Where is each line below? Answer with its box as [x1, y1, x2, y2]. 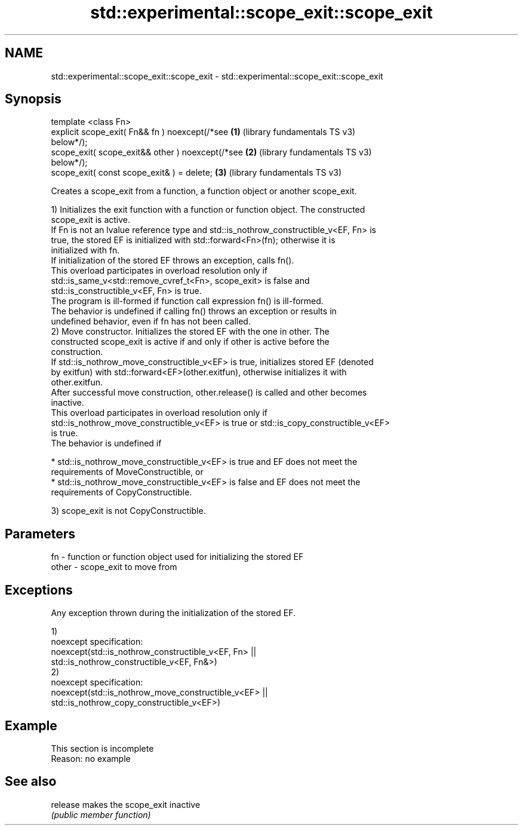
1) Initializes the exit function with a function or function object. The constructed [51, 204, 365, 215]
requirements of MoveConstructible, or [51, 467, 204, 477]
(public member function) [51, 809, 151, 820]
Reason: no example [51, 753, 131, 764]
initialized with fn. [51, 245, 120, 256]
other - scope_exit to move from [51, 562, 177, 572]
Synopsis [5, 91, 61, 107]
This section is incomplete [51, 743, 154, 754]
